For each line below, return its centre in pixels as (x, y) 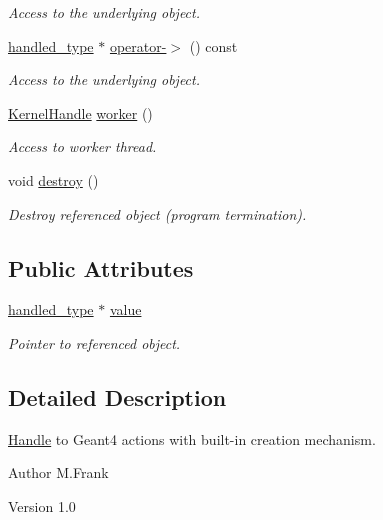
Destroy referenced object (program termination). (157, 213)
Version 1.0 (42, 505)
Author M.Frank (58, 472)
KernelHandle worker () (80, 112)
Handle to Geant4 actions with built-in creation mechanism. (192, 438)
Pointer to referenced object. (94, 342)
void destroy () (53, 179)
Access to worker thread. (82, 146)
